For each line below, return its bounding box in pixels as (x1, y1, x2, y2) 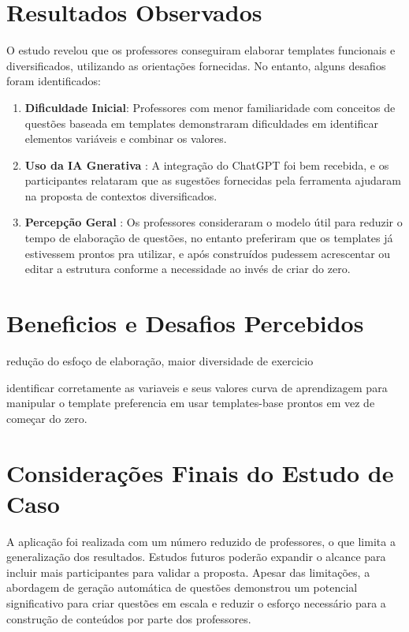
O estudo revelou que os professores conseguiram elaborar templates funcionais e (6, 42, 396, 58)
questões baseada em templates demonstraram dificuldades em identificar (24, 114, 378, 131)
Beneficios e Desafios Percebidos (6, 307, 364, 339)
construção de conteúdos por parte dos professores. (6, 610, 251, 626)
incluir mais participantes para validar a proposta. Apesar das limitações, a (6, 563, 370, 580)
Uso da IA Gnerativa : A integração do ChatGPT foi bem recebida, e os (24, 156, 389, 173)
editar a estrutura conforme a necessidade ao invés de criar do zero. (24, 260, 351, 277)
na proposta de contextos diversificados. (24, 187, 218, 204)
